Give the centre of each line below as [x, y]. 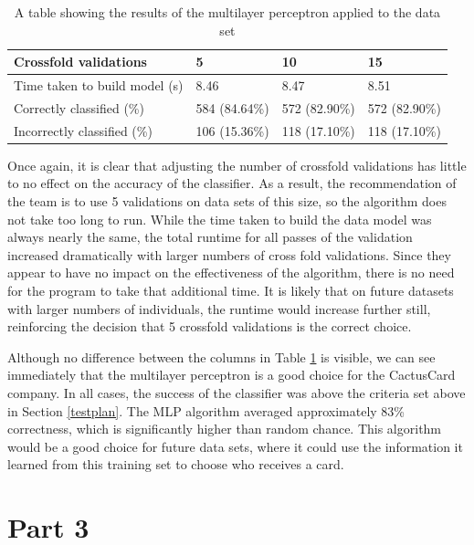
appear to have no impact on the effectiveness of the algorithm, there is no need [231, 272]
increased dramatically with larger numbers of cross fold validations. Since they [229, 254]
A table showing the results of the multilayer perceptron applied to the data [227, 12]
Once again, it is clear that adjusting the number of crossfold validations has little [237, 165]
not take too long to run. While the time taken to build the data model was [220, 219]
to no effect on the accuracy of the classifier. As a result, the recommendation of [232, 183]
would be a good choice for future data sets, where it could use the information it [235, 446]
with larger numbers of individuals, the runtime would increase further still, [219, 308]
